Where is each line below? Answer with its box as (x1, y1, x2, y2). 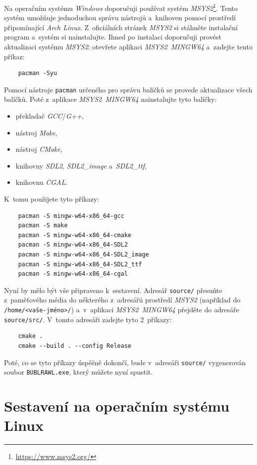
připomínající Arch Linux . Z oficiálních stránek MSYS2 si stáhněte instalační (4, 22, 238, 32)
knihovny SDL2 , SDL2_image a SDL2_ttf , (15, 160, 147, 170)
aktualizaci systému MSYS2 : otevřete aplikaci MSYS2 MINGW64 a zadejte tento (4, 42, 253, 52)
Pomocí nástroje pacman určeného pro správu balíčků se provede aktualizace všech (4, 84, 253, 94)
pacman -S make (18, 222, 68, 229)
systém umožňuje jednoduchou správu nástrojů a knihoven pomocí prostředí (4, 12, 236, 23)
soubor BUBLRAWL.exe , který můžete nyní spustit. (4, 367, 153, 377)
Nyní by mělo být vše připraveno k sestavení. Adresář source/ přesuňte (4, 285, 222, 295)
